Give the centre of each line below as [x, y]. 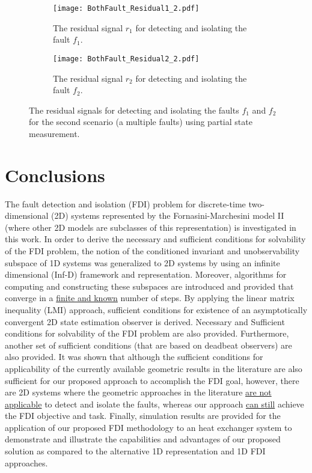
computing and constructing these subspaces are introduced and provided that [149, 286]
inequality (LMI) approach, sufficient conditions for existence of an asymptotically [156, 309]
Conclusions [55, 175]
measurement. [54, 133]
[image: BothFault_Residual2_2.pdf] [126, 59]
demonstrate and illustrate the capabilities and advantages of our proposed [143, 439]
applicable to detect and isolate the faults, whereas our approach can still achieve [154, 404]
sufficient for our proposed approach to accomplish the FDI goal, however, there [152, 380]
